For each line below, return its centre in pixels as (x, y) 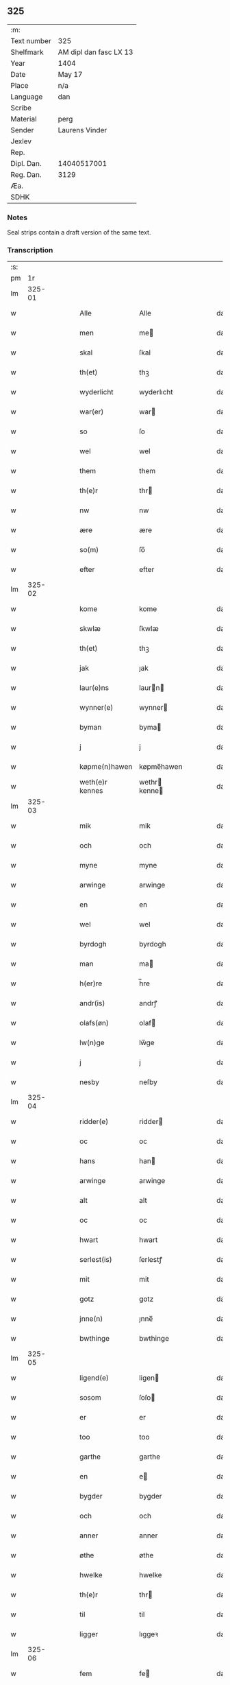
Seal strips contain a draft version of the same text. (79, 232)
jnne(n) (91, 1319)
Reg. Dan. (26, 174)
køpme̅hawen (161, 767)
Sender (22, 130)
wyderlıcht (156, 392)
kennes (91, 791)
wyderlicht (97, 392)
